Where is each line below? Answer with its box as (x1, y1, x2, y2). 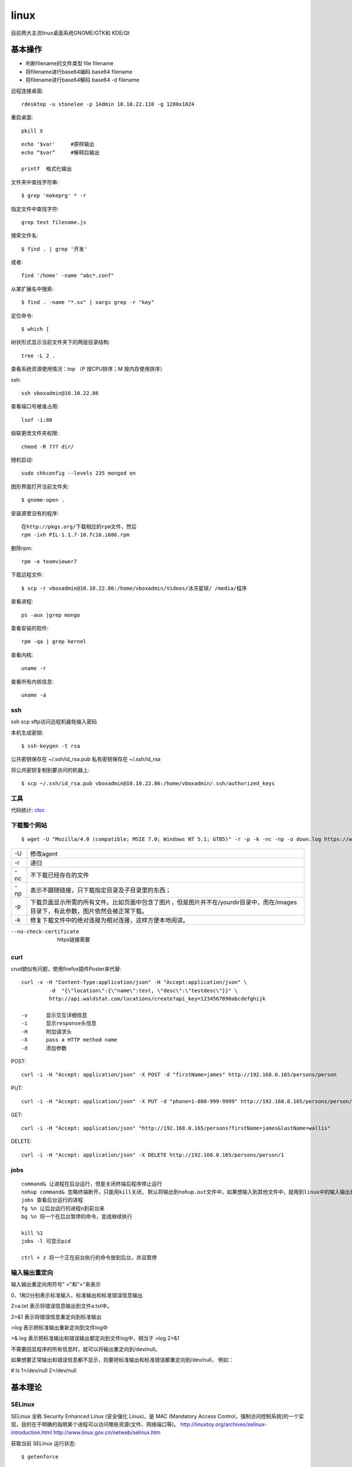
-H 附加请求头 (21, 1028, 72, 1035)
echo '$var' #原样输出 (21, 141, 95, 148)
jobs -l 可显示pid (21, 1238, 71, 1245)
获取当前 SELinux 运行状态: (11, 1439, 76, 1446)
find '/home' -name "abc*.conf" (21, 272, 114, 279)
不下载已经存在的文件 (30, 871, 89, 879)
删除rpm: (11, 545, 33, 552)
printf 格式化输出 (21, 165, 72, 173)
